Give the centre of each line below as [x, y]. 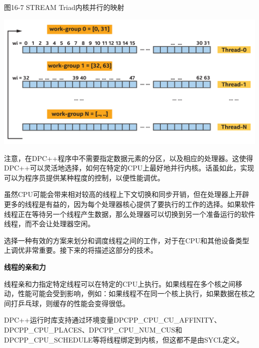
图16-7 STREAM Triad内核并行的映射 [64, 7]
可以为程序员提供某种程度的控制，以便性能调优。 [84, 177]
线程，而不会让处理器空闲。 [49, 224]
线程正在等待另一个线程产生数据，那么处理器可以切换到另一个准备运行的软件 [129, 214]
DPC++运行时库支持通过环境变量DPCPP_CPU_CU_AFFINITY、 [113, 320]
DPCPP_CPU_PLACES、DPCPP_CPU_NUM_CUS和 [93, 330]
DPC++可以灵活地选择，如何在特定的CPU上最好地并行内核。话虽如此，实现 [129, 168]
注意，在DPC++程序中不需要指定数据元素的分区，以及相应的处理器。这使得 [129, 158]
